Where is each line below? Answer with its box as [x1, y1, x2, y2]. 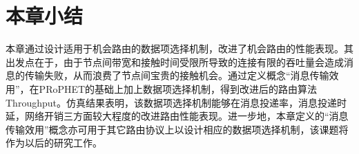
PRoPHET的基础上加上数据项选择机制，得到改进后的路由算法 [39, 81, 318, 96]
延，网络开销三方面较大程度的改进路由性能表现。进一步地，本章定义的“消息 [6, 109, 349, 123]
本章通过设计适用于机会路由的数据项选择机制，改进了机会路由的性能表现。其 [6, 41, 353, 56]
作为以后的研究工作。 [6, 135, 102, 150]
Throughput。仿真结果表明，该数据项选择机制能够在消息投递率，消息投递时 [6, 95, 347, 109]
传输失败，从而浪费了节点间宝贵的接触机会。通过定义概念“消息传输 [24, 68, 329, 82]
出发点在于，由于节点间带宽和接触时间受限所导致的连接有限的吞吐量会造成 [6, 54, 344, 69]
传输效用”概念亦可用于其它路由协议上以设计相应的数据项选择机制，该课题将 [6, 122, 349, 136]
